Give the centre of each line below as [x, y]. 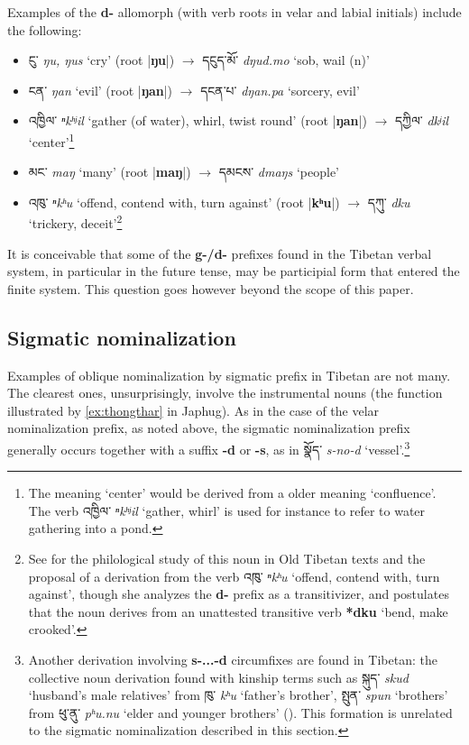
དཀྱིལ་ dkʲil [422, 120]
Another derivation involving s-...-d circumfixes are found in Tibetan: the [233, 660]
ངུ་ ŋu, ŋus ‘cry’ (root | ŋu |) [101, 60]
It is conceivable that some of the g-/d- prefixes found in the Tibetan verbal [220, 253]
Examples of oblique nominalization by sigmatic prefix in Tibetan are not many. [229, 375]
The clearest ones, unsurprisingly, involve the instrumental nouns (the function [225, 393]
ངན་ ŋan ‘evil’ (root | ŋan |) [101, 90]
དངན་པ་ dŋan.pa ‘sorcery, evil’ [280, 90]
